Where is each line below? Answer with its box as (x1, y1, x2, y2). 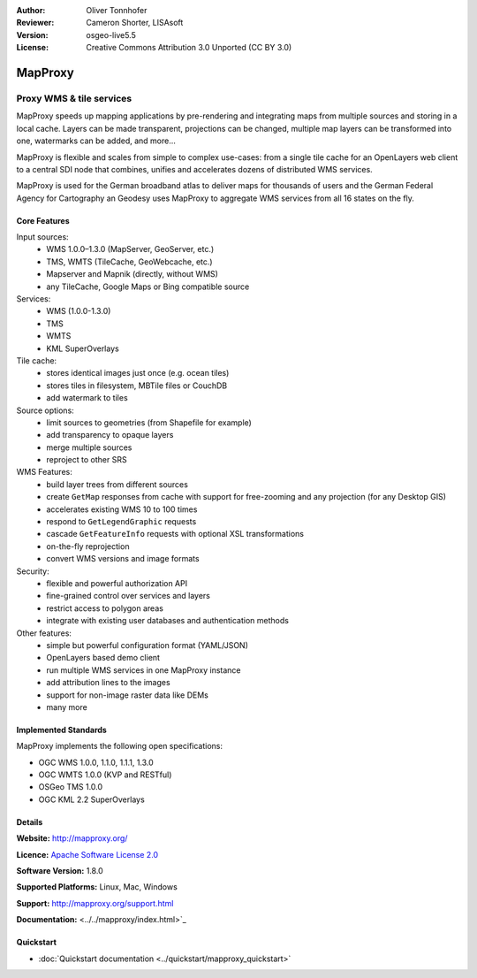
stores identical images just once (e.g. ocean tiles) (46, 368, 230, 378)
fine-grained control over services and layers (46, 591, 211, 601)
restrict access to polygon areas (46, 602, 163, 614)
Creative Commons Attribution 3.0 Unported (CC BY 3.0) (86, 42, 292, 53)
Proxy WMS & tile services (16, 92, 132, 104)
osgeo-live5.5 (86, 29, 136, 40)
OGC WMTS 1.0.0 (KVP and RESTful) (38, 769, 172, 780)
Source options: (16, 405, 74, 416)
